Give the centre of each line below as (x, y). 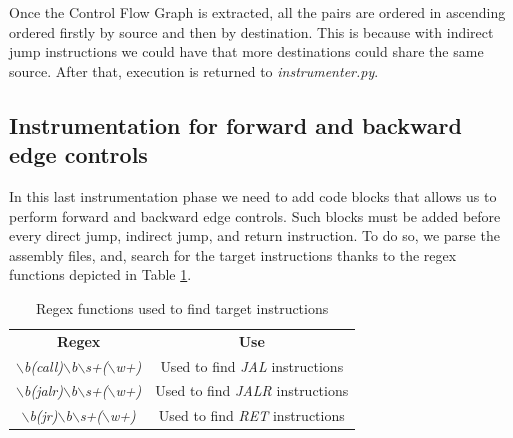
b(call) (43, 365)
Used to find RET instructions (251, 415)
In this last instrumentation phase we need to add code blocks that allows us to (253, 195)
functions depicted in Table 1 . (100, 274)
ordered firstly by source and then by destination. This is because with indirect (251, 31)
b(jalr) (43, 390)
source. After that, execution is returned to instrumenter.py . (194, 70)
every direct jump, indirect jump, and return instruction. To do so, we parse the (254, 235)
